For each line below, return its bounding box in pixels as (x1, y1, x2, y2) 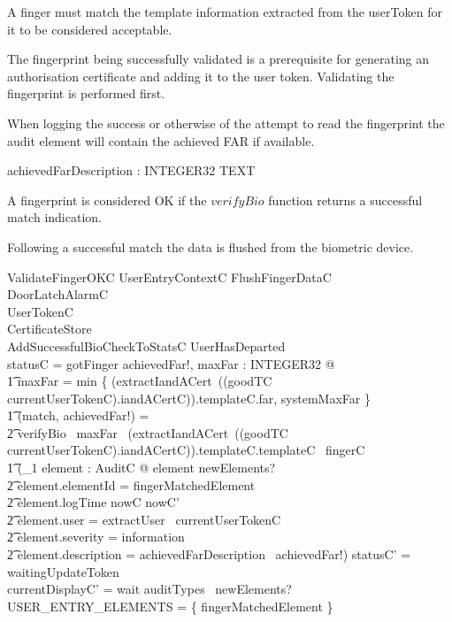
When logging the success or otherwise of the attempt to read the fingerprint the (7, 113, 445, 132)
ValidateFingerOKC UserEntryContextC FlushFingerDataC (7, 267, 332, 286)
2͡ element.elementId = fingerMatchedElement (7, 475, 256, 494)
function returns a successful (268, 190, 423, 209)
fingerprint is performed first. (7, 84, 165, 103)
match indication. (7, 208, 102, 227)
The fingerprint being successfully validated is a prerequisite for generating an (7, 50, 430, 68)
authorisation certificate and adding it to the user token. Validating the (7, 66, 395, 85)
